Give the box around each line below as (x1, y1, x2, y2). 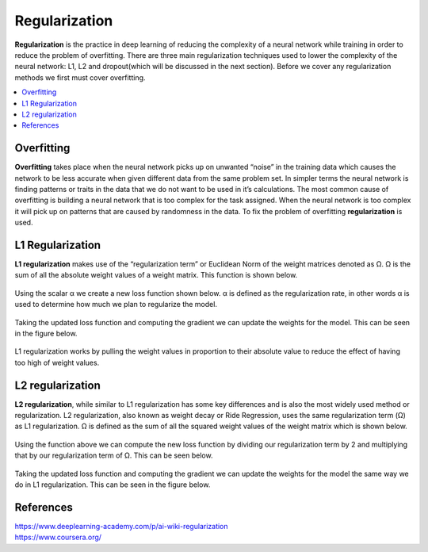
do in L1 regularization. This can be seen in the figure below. (14, 480, 211, 489)
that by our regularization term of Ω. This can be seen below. (14, 450, 213, 460)
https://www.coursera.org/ (14, 532, 102, 542)
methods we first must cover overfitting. (14, 72, 146, 82)
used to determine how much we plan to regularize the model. (14, 300, 218, 309)
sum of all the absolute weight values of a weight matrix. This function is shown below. (14, 270, 298, 280)
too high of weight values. (14, 358, 100, 367)
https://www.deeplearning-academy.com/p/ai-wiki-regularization (14, 521, 229, 531)
